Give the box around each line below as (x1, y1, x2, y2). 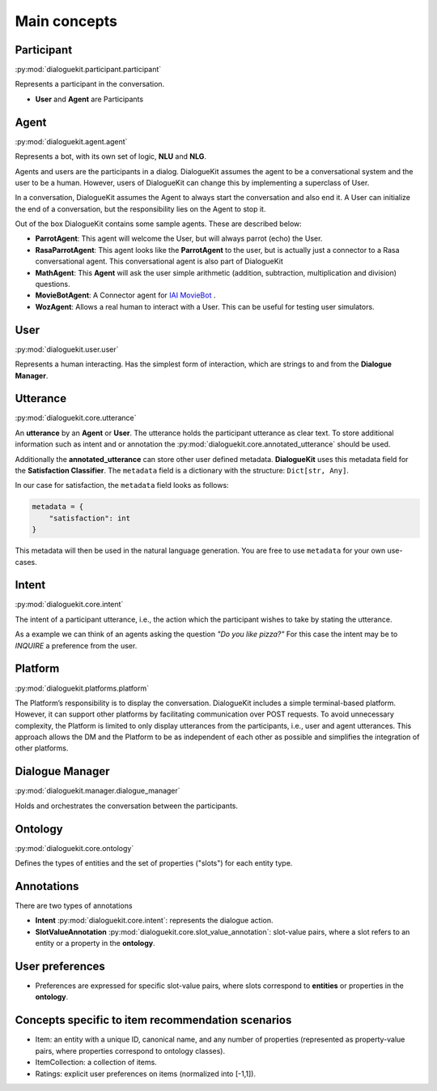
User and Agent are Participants (35, 94, 144, 104)
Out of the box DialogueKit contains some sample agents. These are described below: (15, 219, 303, 229)
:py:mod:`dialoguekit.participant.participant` (15, 65, 162, 75)
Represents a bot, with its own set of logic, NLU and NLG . (15, 152, 206, 161)
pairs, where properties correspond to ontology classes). (35, 1046, 226, 1055)
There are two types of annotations (15, 901, 133, 910)
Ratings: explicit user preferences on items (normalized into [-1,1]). (35, 1068, 257, 1078)
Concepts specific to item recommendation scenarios (15, 1013, 292, 1027)
